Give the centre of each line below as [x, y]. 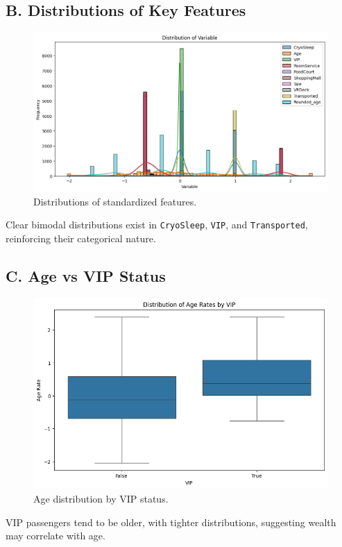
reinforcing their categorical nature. [81, 238]
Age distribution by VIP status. [101, 498]
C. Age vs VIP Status [86, 275]
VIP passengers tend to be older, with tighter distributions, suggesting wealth [171, 522]
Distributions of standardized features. [115, 201]
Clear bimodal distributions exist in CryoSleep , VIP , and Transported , [157, 225]
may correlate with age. [55, 536]
